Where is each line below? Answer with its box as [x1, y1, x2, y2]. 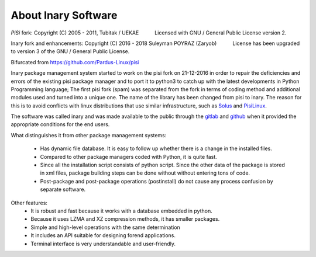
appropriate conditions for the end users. [11, 121, 110, 128]
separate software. [40, 186, 86, 193]
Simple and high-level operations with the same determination [30, 224, 181, 231]
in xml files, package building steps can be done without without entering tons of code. [40, 169, 250, 176]
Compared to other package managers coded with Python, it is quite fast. [40, 153, 217, 160]
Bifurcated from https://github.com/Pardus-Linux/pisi [11, 58, 139, 65]
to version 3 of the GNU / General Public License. [11, 48, 130, 55]
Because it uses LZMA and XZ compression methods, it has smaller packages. [30, 216, 220, 223]
